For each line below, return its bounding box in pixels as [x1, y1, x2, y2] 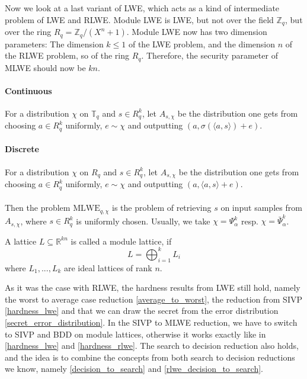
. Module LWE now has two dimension [126, 25, 267, 38]
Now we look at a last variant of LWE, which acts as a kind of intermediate [5, 2, 280, 14]
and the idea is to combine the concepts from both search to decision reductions [5, 351, 295, 363]
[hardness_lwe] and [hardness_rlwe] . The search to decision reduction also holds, [5, 339, 299, 352]
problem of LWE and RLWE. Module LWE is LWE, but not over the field [5, 13, 274, 25]
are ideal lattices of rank [64, 261, 152, 274]
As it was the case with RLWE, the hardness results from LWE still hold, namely [5, 281, 300, 294]
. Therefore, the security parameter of [141, 49, 278, 62]
